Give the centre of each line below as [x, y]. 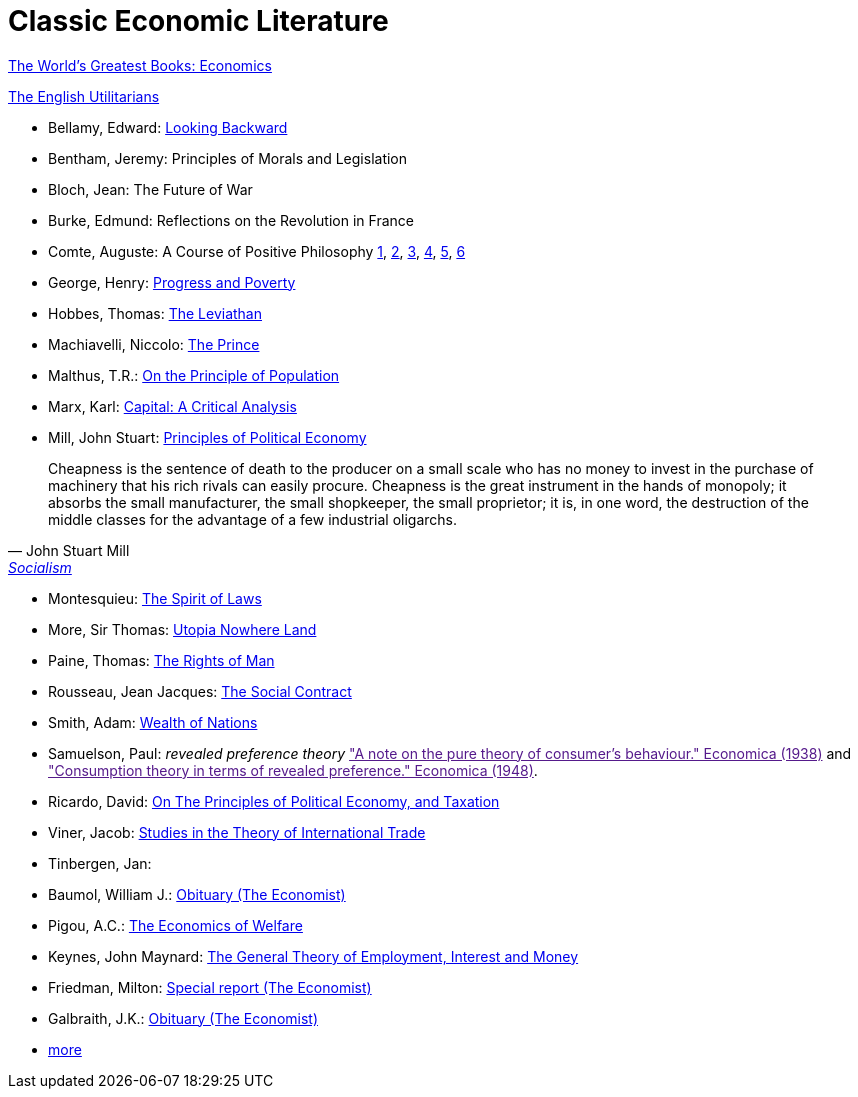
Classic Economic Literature [198, 21]
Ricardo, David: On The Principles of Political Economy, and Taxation [274, 801]
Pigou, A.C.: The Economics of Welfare [175, 925]
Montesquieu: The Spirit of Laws [155, 598]
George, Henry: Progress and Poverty [172, 282]
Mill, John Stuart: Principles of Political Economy [207, 437]
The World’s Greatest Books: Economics [140, 65]
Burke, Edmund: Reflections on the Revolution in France [231, 220]
